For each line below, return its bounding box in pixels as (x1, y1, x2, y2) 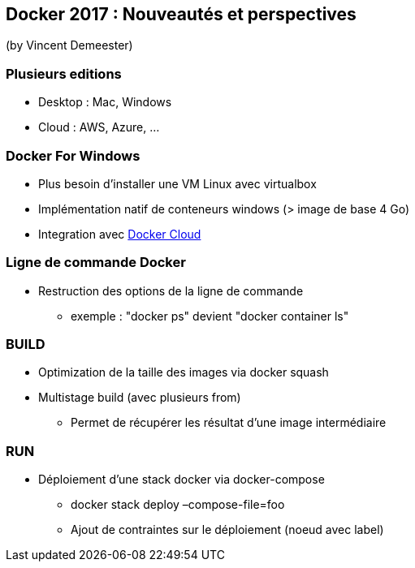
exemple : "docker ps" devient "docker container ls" (71, 308, 349, 323)
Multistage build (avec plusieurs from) (38, 390, 241, 405)
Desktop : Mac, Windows (38, 95, 172, 110)
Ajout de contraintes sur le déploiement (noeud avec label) (71, 523, 384, 537)
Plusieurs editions (6, 65, 122, 82)
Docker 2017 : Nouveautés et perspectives (6, 4, 357, 24)
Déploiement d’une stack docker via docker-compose (38, 472, 325, 487)
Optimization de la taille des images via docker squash (38, 365, 329, 380)
